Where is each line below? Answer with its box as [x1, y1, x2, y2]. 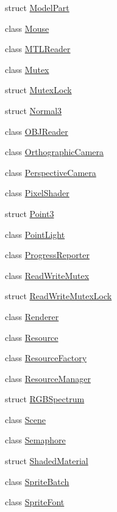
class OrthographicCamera [5, 145, 104, 158]
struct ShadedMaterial [5, 454, 88, 467]
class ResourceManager [5, 372, 91, 384]
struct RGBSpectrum [5, 392, 85, 405]
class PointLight [5, 227, 65, 240]
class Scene [5, 413, 46, 426]
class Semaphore [5, 434, 66, 446]
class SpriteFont [5, 495, 65, 508]
